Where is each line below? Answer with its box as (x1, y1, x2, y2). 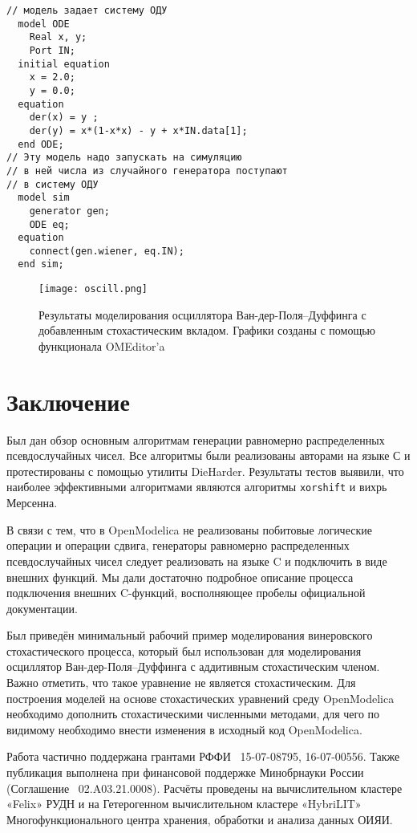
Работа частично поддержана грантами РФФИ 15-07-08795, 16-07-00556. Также (6, 748, 400, 765)
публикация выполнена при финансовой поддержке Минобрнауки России (6, 764, 364, 781)
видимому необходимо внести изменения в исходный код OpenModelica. (6, 721, 362, 738)
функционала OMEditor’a (38, 337, 165, 354)
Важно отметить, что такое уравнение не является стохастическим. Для (6, 674, 356, 691)
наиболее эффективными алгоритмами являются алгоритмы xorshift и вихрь (6, 478, 387, 495)
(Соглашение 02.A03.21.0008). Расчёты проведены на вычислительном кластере (6, 779, 403, 796)
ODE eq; (29, 218, 70, 230)
